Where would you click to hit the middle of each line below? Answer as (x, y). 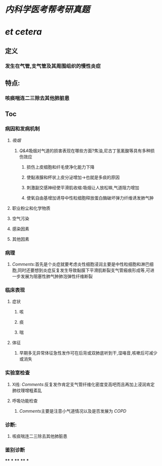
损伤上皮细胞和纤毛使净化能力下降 (60, 167)
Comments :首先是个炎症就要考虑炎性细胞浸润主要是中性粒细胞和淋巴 (81, 264)
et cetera (23, 32)
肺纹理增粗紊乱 (27, 390)
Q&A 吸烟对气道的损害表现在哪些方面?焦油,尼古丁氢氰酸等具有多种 (85, 151)
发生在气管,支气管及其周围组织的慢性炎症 (53, 66)
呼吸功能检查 (25, 401)
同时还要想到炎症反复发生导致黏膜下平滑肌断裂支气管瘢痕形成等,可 (84, 270)
